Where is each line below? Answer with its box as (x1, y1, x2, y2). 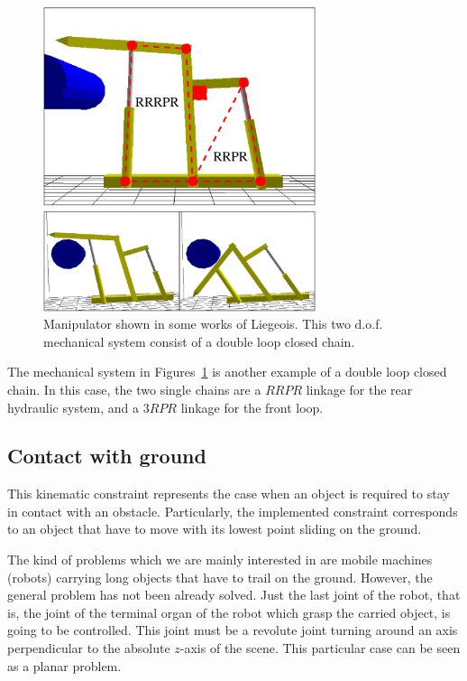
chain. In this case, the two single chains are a (7, 379, 261, 398)
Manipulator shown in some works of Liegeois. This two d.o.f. (43, 314, 383, 333)
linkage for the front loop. (180, 397, 324, 416)
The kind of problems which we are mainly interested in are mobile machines (7, 550, 433, 569)
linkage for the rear (306, 379, 413, 398)
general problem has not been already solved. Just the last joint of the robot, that (7, 585, 461, 604)
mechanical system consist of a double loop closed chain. (43, 331, 355, 350)
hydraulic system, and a (7, 397, 140, 416)
